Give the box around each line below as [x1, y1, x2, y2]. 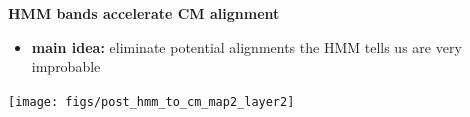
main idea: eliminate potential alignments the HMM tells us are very [31, 36, 462, 57]
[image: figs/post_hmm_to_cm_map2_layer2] [8, 94, 295, 109]
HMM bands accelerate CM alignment [8, 3, 280, 23]
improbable [31, 56, 101, 77]
